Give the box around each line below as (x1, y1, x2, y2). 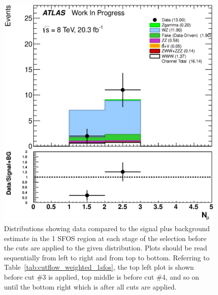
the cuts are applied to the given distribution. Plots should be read (4, 243, 208, 253)
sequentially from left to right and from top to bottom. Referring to (4, 252, 210, 262)
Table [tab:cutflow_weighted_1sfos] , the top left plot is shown (4, 262, 194, 272)
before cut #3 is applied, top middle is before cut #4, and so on (4, 272, 199, 282)
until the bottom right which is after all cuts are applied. (4, 281, 177, 292)
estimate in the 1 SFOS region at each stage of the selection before (4, 233, 207, 243)
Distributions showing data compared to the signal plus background (4, 223, 210, 234)
